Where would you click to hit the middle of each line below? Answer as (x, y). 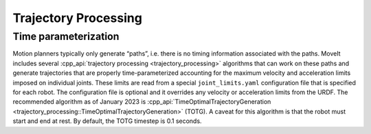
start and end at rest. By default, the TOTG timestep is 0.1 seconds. (107, 121)
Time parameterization (66, 36)
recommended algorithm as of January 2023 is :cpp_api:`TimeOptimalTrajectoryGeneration (142, 102)
